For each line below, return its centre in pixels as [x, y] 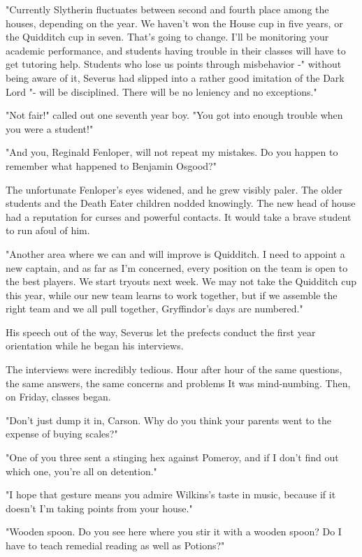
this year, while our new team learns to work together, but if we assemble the [172, 295]
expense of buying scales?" [62, 434]
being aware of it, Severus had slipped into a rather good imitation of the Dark [175, 77]
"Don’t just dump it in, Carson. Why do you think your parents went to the [168, 420]
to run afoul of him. [48, 230]
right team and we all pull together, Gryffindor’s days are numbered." [154, 309]
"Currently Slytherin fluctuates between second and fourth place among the [167, 9]
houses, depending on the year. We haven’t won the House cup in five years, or [174, 23]
